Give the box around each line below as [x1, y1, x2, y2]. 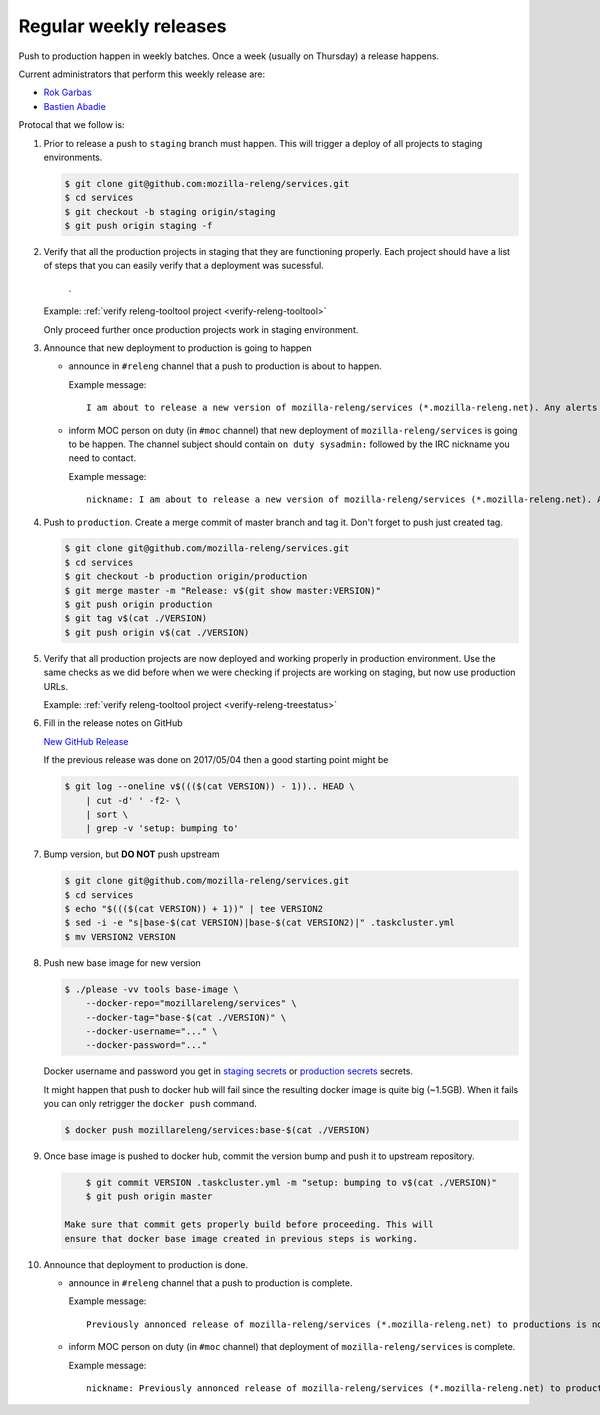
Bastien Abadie [43, 100, 107, 112]
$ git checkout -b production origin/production [64, 571, 308, 582]
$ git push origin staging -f [64, 220, 213, 232]
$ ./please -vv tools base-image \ [64, 983, 239, 995]
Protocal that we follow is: [18, 119, 125, 131]
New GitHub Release [43, 735, 129, 747]
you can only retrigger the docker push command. [43, 1098, 257, 1110]
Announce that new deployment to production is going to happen [43, 341, 312, 354]
